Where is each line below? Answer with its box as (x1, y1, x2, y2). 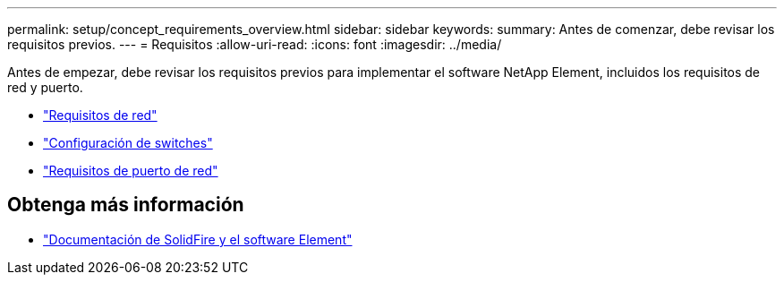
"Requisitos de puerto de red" (43, 163, 218, 178)
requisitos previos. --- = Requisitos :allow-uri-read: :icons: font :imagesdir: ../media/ (7, 37, 502, 52)
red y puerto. (7, 80, 83, 95)
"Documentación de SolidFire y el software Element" (43, 231, 353, 247)
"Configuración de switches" (43, 135, 213, 150)
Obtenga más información (7, 193, 244, 217)
